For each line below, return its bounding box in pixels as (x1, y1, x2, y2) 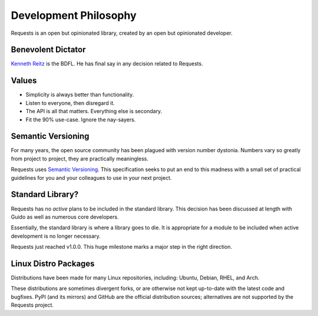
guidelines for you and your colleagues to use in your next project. (11, 174, 172, 181)
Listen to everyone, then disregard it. (25, 99, 115, 106)
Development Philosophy (11, 9, 137, 22)
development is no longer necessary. (11, 232, 101, 239)
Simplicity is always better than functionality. (25, 91, 134, 98)
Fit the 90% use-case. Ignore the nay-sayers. (25, 116, 136, 123)
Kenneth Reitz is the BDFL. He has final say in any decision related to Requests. (11, 60, 203, 67)
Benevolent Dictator (11, 45, 86, 55)
